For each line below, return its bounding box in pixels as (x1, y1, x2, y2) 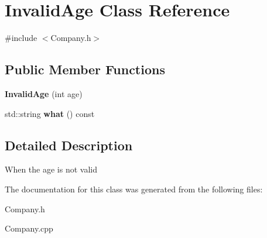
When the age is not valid (5, 163, 97, 175)
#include (5, 32, 37, 44)
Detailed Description (5, 136, 133, 154)
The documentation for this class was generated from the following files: (5, 182, 263, 195)
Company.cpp (5, 222, 53, 234)
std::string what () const (5, 107, 95, 119)
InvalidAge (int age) (5, 87, 83, 99)
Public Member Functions (5, 60, 165, 78)
